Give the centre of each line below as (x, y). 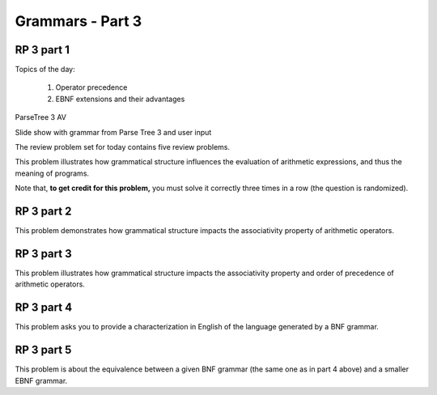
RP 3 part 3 (43, 254)
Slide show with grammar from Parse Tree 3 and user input (113, 132)
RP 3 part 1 (42, 50)
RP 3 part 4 (44, 308)
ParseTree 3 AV (41, 117)
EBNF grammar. (41, 380)
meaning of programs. (52, 173)
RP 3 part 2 (43, 211)
